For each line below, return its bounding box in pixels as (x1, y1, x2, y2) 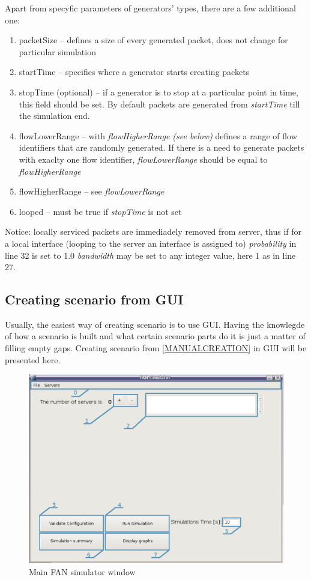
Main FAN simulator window (29, 565, 136, 578)
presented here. (5, 353, 61, 366)
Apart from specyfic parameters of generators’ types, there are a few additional (5, 2, 296, 14)
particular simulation (19, 45, 96, 58)
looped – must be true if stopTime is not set (19, 205, 182, 217)
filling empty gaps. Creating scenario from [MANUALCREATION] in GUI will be (5, 342, 307, 354)
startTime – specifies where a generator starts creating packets (19, 65, 250, 78)
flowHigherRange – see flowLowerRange (19, 185, 165, 198)
